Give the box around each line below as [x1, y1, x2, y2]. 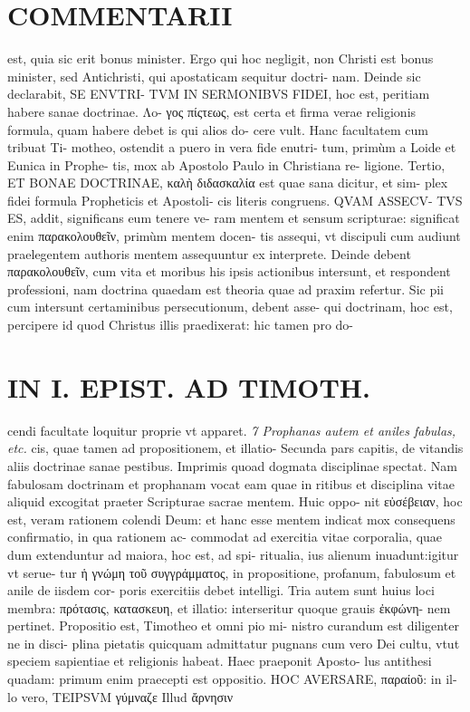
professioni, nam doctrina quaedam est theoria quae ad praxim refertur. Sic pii [7, 279, 444, 298]
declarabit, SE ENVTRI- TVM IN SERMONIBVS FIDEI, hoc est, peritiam [7, 84, 430, 103]
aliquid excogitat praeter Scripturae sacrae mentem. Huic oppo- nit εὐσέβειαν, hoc [7, 492, 463, 511]
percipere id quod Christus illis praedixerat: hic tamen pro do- [7, 315, 354, 334]
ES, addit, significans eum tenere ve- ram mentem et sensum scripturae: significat [7, 208, 460, 227]
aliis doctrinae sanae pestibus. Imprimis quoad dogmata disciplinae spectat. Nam [7, 456, 457, 475]
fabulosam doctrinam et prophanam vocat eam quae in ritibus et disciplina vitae [7, 474, 455, 493]
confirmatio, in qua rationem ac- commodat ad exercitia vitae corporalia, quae [7, 527, 443, 546]
